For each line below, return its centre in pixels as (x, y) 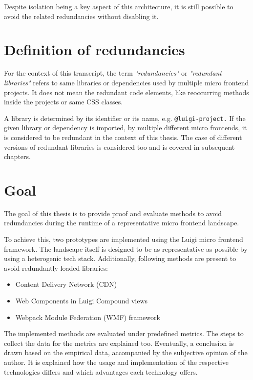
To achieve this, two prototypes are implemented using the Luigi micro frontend (124, 239)
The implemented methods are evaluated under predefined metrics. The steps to (124, 333)
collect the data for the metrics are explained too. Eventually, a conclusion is (119, 343)
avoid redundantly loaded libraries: (56, 268)
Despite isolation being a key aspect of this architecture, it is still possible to (119, 6)
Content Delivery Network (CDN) (66, 284)
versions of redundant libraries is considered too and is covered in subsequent (119, 147)
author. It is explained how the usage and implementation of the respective (116, 362)
